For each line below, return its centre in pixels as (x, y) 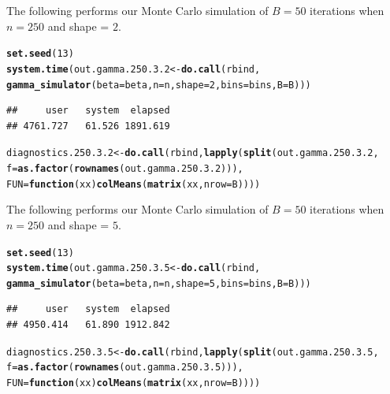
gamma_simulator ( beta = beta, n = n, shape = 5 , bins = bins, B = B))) (159, 283)
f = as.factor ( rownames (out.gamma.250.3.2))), (125, 169)
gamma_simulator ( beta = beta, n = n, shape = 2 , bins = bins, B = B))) (159, 85)
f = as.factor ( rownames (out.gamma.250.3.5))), (125, 368)
